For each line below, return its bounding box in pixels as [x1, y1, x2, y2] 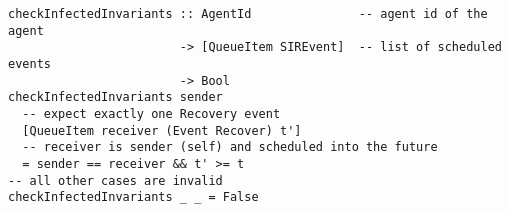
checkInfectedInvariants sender [8, 90, 223, 105]
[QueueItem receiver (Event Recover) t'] [22, 123, 302, 138]
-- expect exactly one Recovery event [22, 106, 281, 121]
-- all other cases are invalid [8, 173, 223, 188]
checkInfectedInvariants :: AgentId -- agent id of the [8, 7, 488, 21]
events [8, 56, 51, 71]
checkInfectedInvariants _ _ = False [8, 190, 259, 205]
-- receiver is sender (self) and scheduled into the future [22, 140, 438, 155]
